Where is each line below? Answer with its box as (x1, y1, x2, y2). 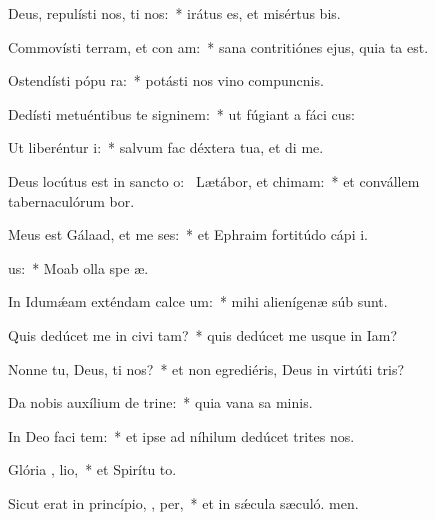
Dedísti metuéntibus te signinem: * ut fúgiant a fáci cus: (8, 103, 356, 124)
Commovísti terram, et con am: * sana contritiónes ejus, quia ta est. (8, 36, 429, 57)
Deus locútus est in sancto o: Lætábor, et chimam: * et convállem (8, 170, 420, 191)
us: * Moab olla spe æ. (8, 257, 149, 278)
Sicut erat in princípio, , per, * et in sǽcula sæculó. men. (8, 492, 359, 513)
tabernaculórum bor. (8, 190, 135, 211)
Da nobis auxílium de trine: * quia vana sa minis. (8, 392, 313, 413)
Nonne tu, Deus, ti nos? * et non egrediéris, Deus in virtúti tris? (8, 358, 405, 379)
